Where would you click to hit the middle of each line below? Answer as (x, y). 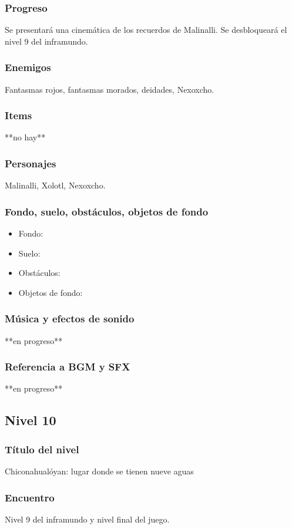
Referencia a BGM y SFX (68, 367)
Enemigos (28, 67)
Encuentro (30, 497)
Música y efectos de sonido (70, 319)
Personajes (31, 163)
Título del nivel (42, 449)
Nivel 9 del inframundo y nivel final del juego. (87, 519)
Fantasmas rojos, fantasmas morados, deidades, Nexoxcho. (110, 89)
